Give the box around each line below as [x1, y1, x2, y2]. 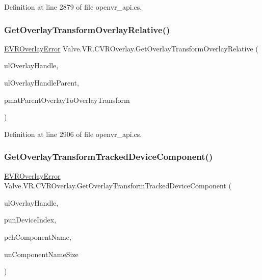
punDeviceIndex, [4, 214, 57, 225]
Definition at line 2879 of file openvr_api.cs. [4, 2, 142, 12]
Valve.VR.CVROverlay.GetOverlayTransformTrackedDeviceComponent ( [4, 180, 231, 191]
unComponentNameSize [4, 248, 78, 259]
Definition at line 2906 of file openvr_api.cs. [4, 128, 142, 139]
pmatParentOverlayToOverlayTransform [4, 94, 130, 105]
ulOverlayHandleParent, [4, 77, 79, 88]
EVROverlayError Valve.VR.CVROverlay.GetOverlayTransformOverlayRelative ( [4, 43, 258, 53]
